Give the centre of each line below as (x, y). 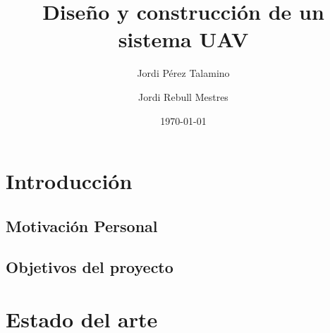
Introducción (69, 181)
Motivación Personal (82, 225)
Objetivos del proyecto (90, 267)
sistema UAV (183, 39)
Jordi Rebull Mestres (183, 96)
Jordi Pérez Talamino (183, 73)
